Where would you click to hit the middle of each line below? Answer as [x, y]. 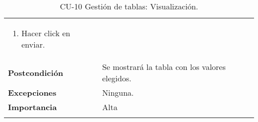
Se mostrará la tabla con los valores [164, 67]
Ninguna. [118, 92]
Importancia [32, 107]
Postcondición [36, 72]
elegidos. [117, 78]
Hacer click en [46, 33]
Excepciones [32, 92]
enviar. [33, 44]
